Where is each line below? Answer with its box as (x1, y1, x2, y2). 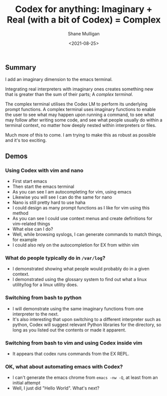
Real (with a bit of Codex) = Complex (6, 14, 161, 25)
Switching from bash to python (5, 294, 82, 301)
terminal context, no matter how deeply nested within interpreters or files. (5, 122, 157, 128)
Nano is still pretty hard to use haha (12, 199, 86, 205)
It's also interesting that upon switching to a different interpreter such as (12, 316, 161, 322)
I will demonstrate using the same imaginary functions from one (12, 305, 144, 311)
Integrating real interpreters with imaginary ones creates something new (5, 86, 154, 92)
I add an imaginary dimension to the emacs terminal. (5, 76, 113, 82)
